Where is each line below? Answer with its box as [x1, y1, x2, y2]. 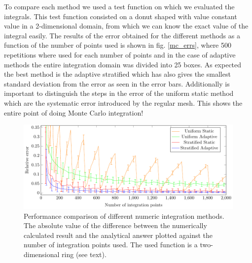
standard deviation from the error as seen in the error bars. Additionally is [4, 78, 230, 88]
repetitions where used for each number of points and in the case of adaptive [4, 49, 236, 59]
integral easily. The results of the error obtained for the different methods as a [4, 30, 240, 40]
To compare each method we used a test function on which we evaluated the [4, 1, 235, 11]
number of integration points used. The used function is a [24, 239, 198, 250]
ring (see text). [62, 249, 107, 259]
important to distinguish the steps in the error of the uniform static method [4, 88, 234, 98]
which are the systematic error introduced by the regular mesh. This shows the [4, 97, 243, 108]
